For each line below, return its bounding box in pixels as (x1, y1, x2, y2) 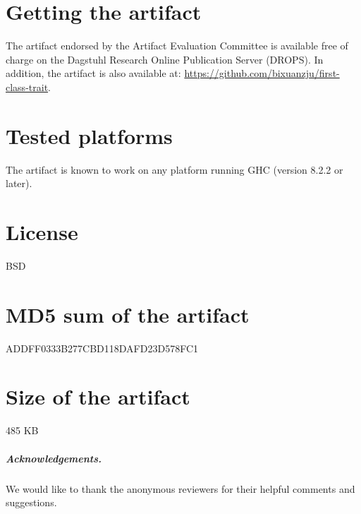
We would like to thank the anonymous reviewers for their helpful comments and (6, 481, 355, 496)
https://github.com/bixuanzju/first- (184, 66, 340, 80)
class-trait (6, 79, 49, 94)
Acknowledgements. (6, 450, 102, 465)
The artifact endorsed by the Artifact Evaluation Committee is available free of (6, 38, 348, 53)
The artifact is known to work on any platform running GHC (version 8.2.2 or (6, 162, 343, 177)
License (6, 217, 78, 246)
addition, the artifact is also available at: (6, 66, 181, 80)
